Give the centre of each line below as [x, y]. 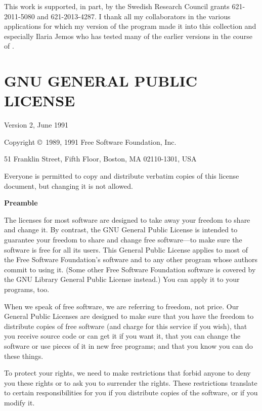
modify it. [19, 402]
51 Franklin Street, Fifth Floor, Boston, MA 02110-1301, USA [100, 159]
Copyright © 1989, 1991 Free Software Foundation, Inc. [90, 141]
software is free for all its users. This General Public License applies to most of [126, 249]
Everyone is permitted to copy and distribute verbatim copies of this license [122, 176]
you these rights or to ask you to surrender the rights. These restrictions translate [131, 382]
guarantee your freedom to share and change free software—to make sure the [123, 240]
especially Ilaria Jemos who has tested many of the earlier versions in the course [128, 36]
